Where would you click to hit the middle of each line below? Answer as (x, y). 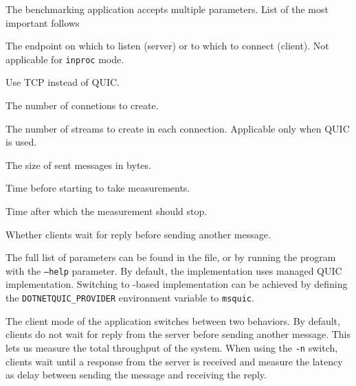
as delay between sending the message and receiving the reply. (136, 375)
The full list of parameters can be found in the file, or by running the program (171, 257)
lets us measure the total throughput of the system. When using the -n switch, (172, 347)
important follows (43, 22)
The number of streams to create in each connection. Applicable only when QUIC (178, 128)
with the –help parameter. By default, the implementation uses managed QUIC (174, 270)
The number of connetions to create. (82, 105)
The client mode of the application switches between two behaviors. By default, (173, 320)
